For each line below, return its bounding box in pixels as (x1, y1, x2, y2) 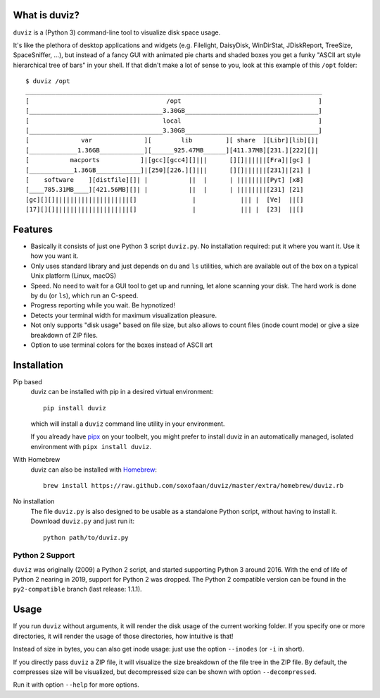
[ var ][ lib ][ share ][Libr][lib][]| (25, 136, 319, 145)
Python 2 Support (13, 551, 75, 561)
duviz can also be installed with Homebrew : (30, 465, 158, 474)
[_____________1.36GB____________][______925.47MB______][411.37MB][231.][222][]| (25, 146, 319, 154)
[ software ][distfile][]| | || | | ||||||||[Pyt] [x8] (25, 176, 304, 183)
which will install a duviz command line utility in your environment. (30, 420, 225, 428)
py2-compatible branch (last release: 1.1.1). (13, 585, 142, 594)
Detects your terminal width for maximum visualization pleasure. (30, 311, 217, 319)
